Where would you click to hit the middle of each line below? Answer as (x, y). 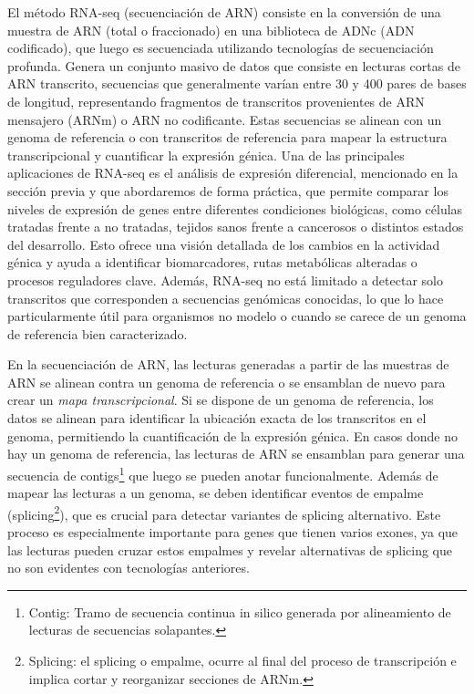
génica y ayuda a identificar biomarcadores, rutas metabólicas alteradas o (212, 262)
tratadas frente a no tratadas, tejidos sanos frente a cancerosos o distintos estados (236, 227)
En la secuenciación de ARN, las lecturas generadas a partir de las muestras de (228, 364)
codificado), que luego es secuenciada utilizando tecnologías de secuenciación (221, 48)
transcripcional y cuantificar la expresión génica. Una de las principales (206, 155)
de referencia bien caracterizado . (98, 333)
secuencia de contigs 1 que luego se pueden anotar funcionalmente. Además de (223, 473)
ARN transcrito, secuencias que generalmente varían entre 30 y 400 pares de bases (237, 83)
